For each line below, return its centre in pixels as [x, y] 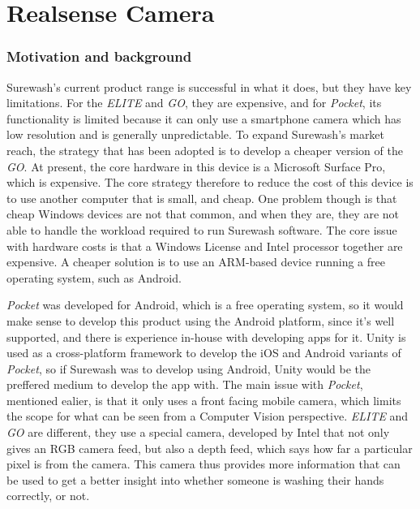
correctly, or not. [48, 496]
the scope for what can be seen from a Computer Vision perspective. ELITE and [208, 416]
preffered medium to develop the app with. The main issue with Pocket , [185, 384]
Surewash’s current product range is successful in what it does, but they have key [209, 86]
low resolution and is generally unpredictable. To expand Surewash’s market [196, 134]
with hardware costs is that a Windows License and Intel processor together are [205, 246]
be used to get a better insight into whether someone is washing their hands [195, 479]
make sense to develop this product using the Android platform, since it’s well [201, 320]
